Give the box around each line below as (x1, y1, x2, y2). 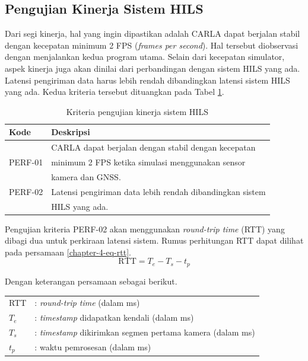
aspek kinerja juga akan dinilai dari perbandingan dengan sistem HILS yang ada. (5, 62, 300, 74)
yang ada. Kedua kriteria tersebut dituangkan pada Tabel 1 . (5, 85, 224, 98)
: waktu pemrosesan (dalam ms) (34, 341, 151, 353)
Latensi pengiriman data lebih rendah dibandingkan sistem (51, 185, 266, 197)
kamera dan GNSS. (51, 170, 121, 183)
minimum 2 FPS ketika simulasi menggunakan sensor (51, 156, 246, 168)
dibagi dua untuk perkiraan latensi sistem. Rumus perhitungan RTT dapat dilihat (5, 234, 304, 247)
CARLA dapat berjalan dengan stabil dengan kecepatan (51, 141, 256, 154)
